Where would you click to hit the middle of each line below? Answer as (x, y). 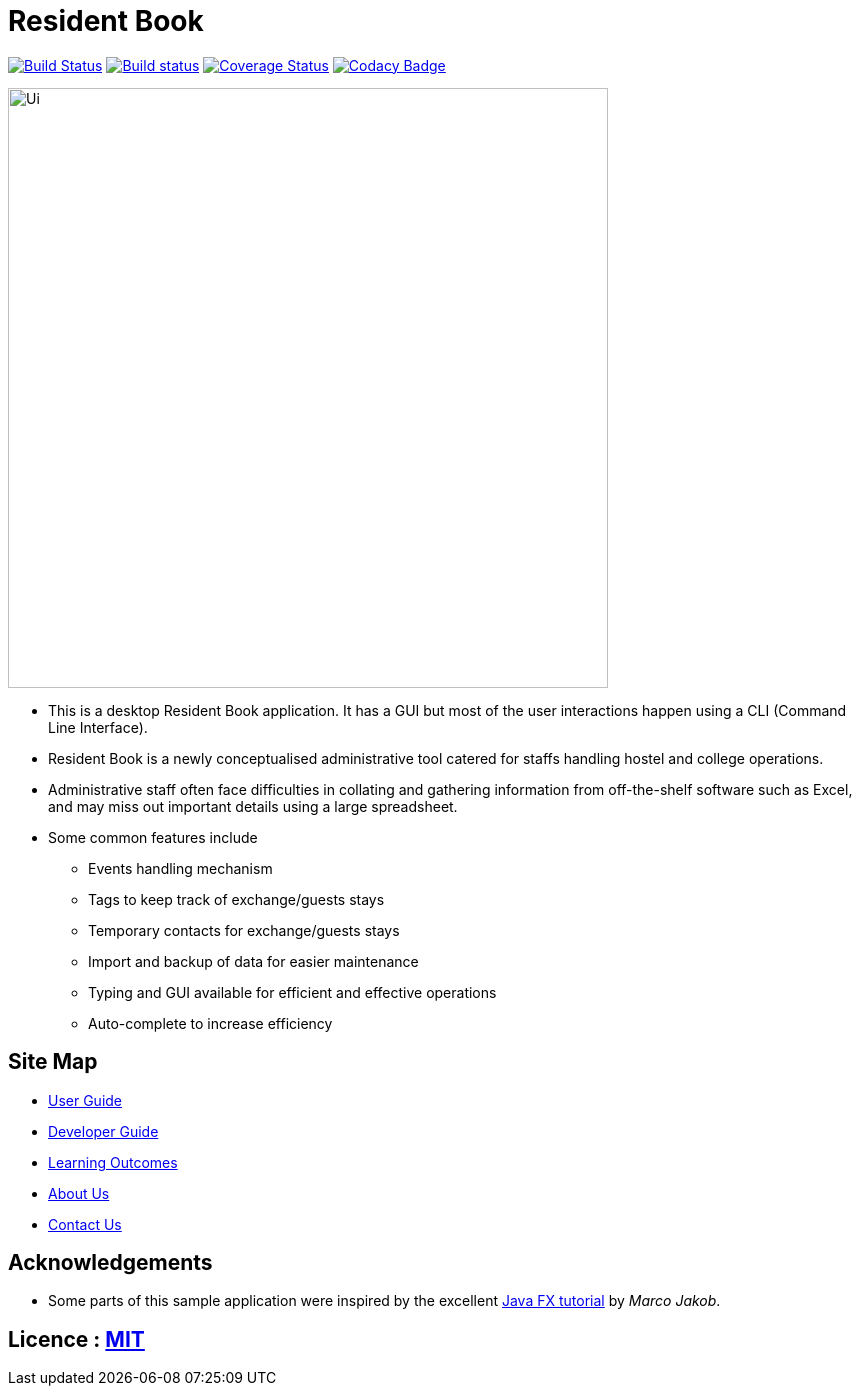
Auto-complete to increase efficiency (210, 1023)
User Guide (85, 1100)
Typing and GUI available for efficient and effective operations (292, 992)
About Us (79, 1193)
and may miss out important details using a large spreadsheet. (253, 806)
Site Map (53, 1062)
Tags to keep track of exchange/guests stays (236, 899)
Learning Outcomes (113, 1162)
